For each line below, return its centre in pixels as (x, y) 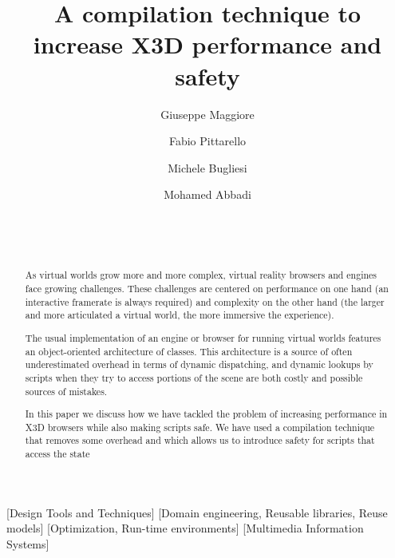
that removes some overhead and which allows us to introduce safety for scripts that (200, 440)
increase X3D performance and (207, 44)
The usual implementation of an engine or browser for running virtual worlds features (203, 337)
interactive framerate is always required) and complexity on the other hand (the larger (205, 301)
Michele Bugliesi (207, 167)
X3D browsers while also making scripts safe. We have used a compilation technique (200, 427)
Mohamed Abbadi (207, 194)
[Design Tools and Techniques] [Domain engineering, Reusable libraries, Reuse (197, 512)
